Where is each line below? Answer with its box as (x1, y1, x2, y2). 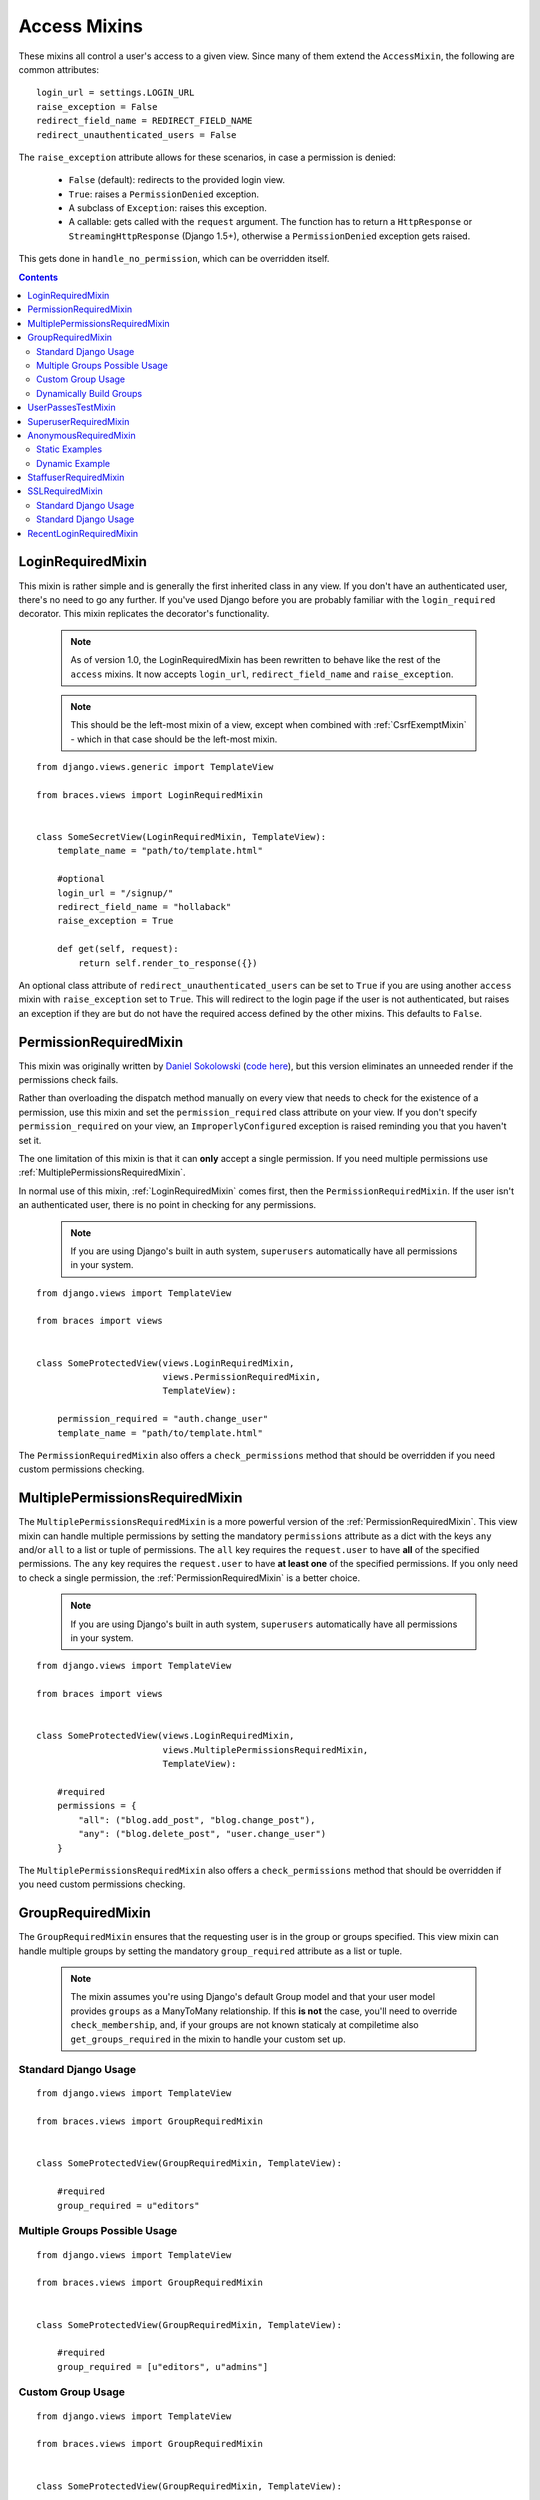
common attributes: (18, 63, 100, 75)
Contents (18, 271, 59, 283)
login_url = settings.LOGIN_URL (36, 87, 195, 99)
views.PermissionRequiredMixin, (162, 1371, 322, 1383)
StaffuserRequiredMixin (27, 471, 125, 484)
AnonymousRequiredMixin (27, 429, 136, 441)
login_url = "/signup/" (56, 887, 174, 899)
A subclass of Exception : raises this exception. (68, 202, 267, 214)
